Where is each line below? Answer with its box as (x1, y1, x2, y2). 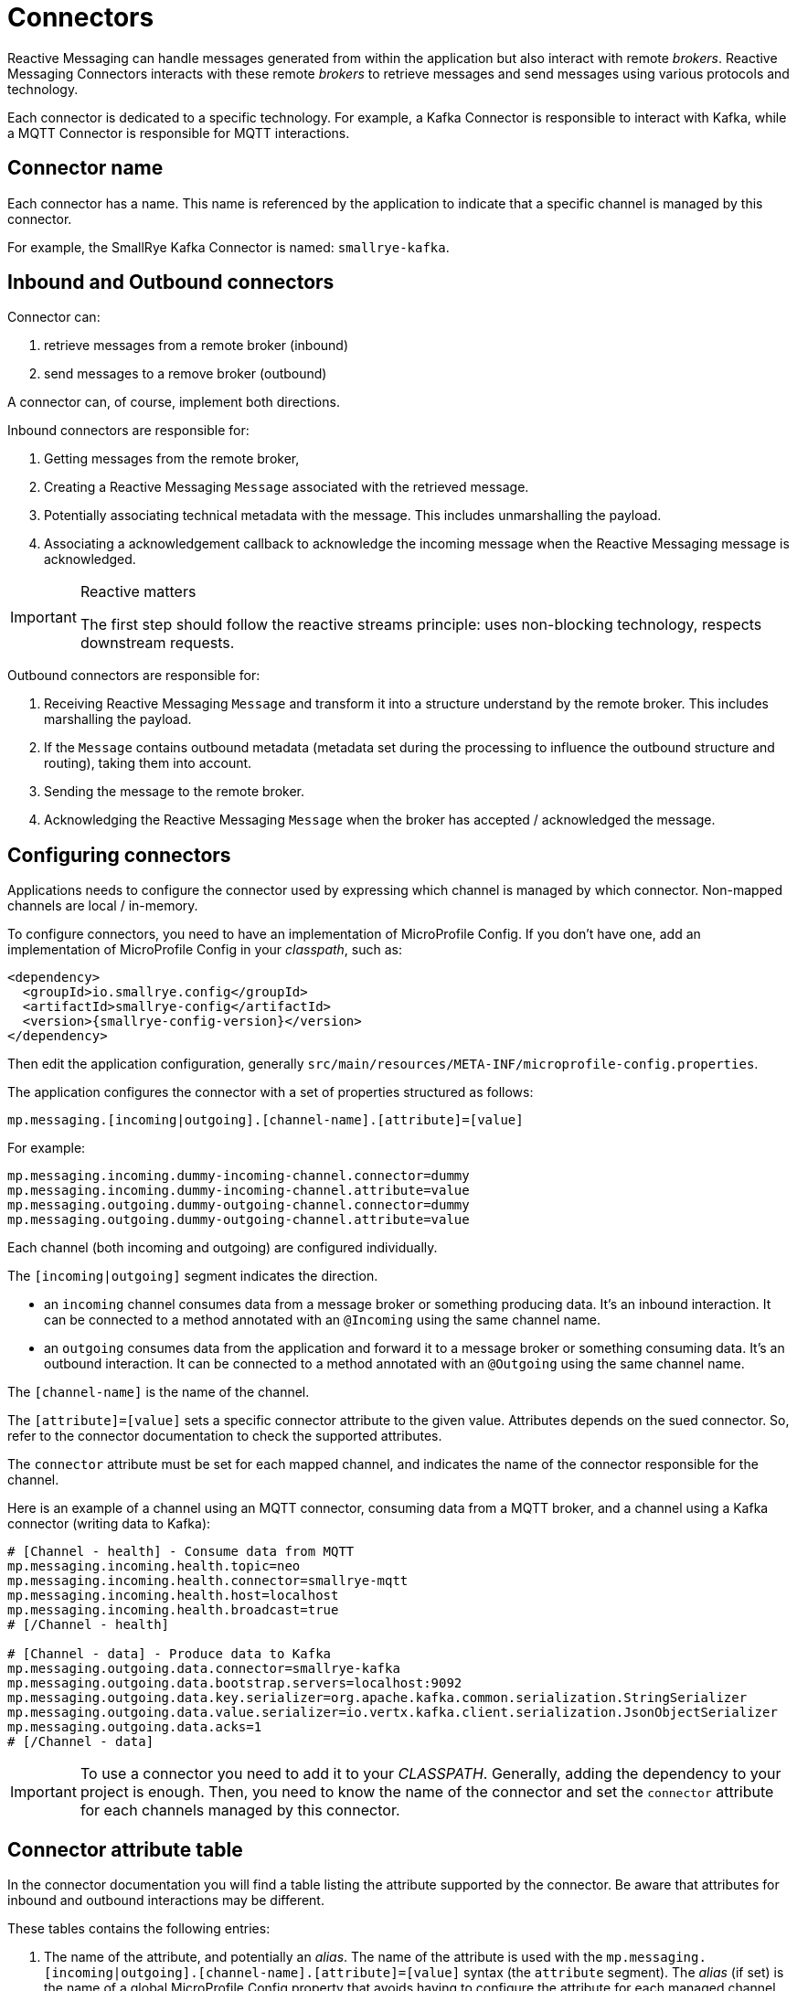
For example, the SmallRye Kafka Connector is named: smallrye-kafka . (7, 239, 450, 255)
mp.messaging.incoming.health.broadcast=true (7, 1602, 339, 1618)
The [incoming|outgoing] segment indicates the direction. (7, 1268, 378, 1284)
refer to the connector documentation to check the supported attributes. (7, 1428, 442, 1444)
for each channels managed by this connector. (80, 1801, 400, 1820)
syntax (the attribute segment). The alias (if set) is (463, 1964, 784, 1981)
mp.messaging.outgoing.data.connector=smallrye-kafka (7, 1661, 400, 1677)
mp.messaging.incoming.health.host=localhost (7, 1588, 339, 1603)
